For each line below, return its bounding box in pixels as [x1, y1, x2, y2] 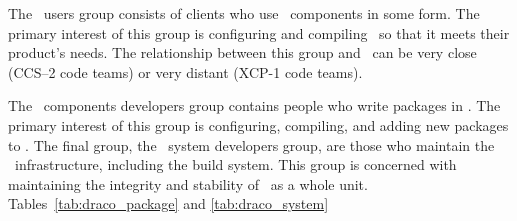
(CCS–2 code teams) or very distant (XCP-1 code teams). [8, 61, 363, 82]
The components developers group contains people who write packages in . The [8, 95, 501, 116]
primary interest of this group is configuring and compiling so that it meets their [8, 22, 510, 43]
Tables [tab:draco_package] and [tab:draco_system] [8, 193, 329, 214]
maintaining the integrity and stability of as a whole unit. [8, 173, 368, 194]
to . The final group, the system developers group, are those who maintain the [8, 134, 495, 155]
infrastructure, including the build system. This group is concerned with [14, 154, 457, 175]
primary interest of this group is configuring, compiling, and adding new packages [8, 114, 509, 135]
